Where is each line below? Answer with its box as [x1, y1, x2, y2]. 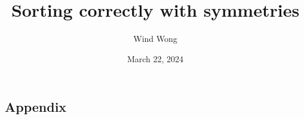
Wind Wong [133, 32, 177, 45]
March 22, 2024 [127, 52, 184, 65]
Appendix [5, 97, 67, 116]
